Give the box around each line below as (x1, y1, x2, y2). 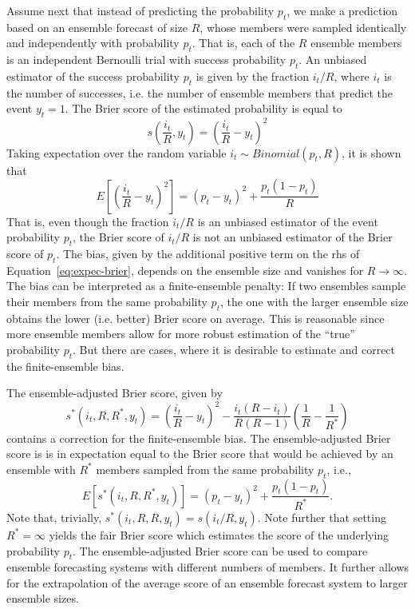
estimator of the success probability (6, 67, 180, 84)
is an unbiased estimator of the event (197, 213, 378, 229)
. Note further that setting (257, 508, 386, 525)
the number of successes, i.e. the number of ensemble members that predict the (6, 84, 393, 101)
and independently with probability (6, 34, 180, 51)
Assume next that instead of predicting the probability (6, 2, 275, 18)
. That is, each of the (192, 34, 295, 51)
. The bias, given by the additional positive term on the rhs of (56, 245, 360, 262)
